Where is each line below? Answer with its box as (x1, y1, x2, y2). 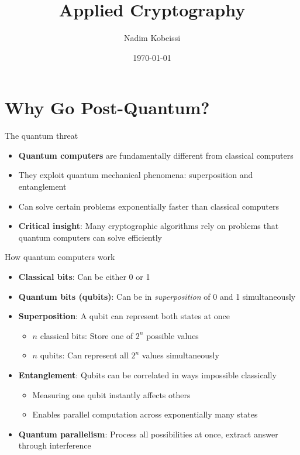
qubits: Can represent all (40, 349, 129, 361)
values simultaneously (142, 349, 219, 361)
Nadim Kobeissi (123, 32, 181, 44)
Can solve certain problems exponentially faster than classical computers (18, 200, 279, 212)
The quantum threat (5, 129, 78, 142)
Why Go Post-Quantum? (5, 95, 210, 119)
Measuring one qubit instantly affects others (32, 388, 191, 401)
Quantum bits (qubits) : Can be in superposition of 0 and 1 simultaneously (18, 290, 296, 302)
